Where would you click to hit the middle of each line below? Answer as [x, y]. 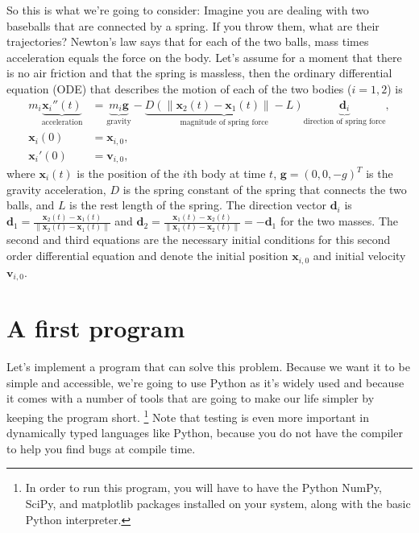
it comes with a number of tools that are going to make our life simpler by [191, 398]
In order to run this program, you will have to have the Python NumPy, [203, 488]
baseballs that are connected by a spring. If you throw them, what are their [193, 25]
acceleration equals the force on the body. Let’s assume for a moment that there [204, 57]
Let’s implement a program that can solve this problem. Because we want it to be [208, 367]
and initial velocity [359, 256]
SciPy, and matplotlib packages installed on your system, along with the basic [218, 503]
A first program [96, 328]
